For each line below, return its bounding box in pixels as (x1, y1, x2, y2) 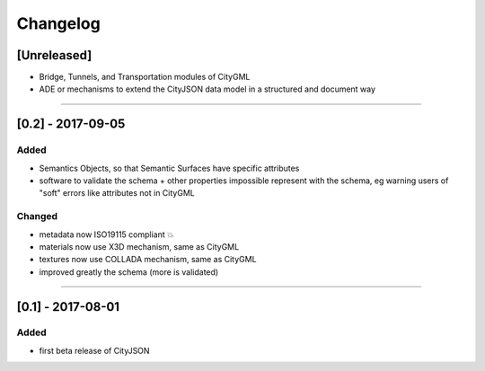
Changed (16, 210, 58, 223)
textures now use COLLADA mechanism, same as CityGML (39, 254, 257, 265)
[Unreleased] (16, 48, 93, 63)
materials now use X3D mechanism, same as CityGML (39, 241, 240, 252)
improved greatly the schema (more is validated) (39, 266, 219, 278)
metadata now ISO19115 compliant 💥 (39, 229, 174, 240)
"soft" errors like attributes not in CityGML (39, 188, 195, 199)
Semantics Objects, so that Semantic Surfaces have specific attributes (39, 163, 300, 173)
